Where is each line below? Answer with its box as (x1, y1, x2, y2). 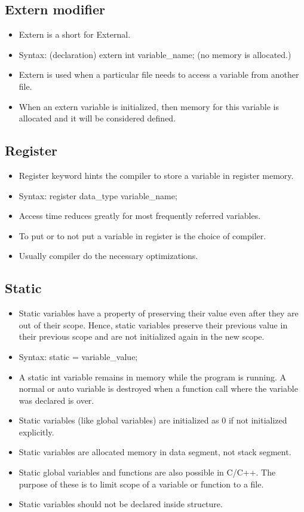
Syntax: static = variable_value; (19, 350, 138, 362)
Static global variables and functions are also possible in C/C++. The (19, 466, 276, 479)
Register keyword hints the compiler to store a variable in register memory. (19, 169, 294, 181)
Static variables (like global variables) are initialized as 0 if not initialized (19, 414, 287, 426)
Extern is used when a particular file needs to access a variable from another (19, 68, 299, 81)
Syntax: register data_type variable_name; (19, 189, 177, 202)
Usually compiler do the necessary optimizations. (19, 249, 198, 262)
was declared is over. (19, 394, 94, 406)
